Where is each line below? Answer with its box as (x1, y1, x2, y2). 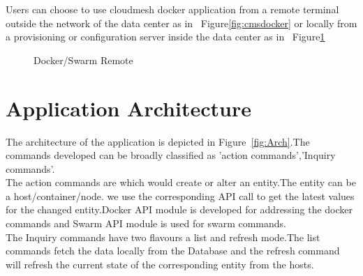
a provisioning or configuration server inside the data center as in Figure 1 (6, 29, 325, 44)
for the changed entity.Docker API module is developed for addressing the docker (6, 202, 353, 217)
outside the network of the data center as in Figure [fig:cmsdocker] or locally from (6, 15, 357, 30)
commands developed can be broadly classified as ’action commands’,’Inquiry (6, 148, 336, 162)
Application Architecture (6, 93, 251, 122)
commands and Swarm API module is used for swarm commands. (6, 216, 286, 231)
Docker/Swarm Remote (34, 52, 133, 67)
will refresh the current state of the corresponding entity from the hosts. (6, 256, 314, 271)
